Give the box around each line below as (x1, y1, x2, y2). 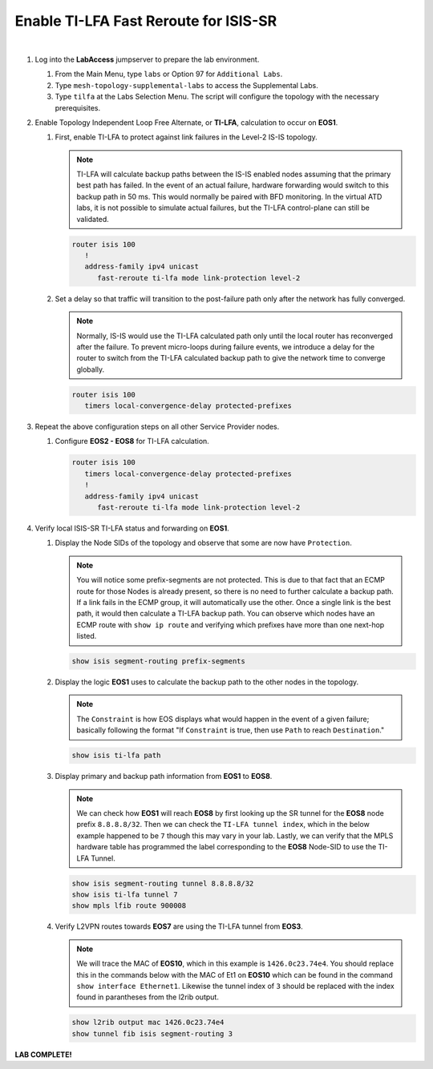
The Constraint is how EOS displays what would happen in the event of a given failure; (76, 714, 370, 724)
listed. (76, 631, 97, 641)
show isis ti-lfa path (71, 751, 161, 760)
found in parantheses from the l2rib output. (76, 992, 220, 1002)
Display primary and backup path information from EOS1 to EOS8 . (55, 772, 273, 781)
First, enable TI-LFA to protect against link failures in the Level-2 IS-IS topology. (55, 132, 318, 142)
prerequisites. (55, 103, 101, 112)
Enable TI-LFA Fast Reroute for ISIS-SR (14, 12, 277, 30)
